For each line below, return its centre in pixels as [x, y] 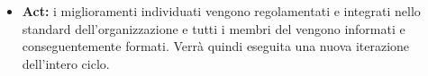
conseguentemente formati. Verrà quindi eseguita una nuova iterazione [216, 46]
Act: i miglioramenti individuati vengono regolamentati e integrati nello [221, 11]
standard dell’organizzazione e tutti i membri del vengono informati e [214, 28]
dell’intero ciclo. [66, 63]
